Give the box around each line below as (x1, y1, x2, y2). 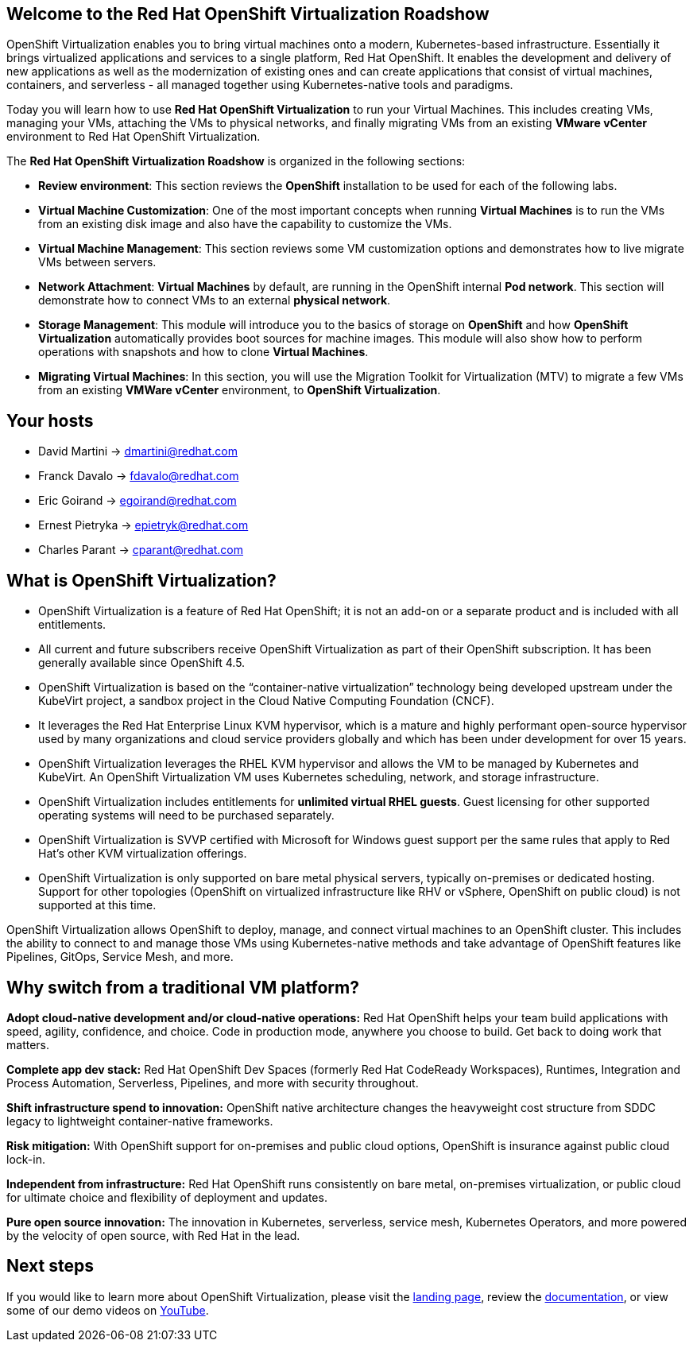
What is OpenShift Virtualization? (6, 570, 277, 591)
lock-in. (6, 1152, 45, 1166)
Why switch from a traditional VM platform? (6, 977, 359, 997)
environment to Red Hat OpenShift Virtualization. (6, 130, 261, 144)
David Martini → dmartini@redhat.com (38, 444, 238, 459)
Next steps (6, 1256, 94, 1276)
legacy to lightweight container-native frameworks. (6, 1114, 273, 1128)
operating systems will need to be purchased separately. (38, 808, 335, 823)
